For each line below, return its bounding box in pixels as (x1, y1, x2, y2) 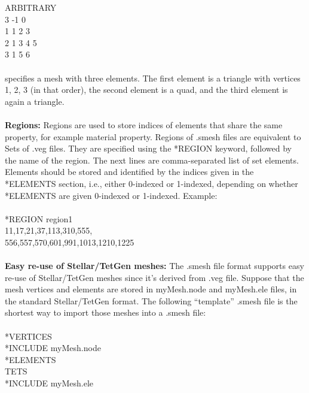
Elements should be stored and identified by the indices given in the (5, 165, 254, 178)
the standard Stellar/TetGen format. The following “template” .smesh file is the (5, 294, 298, 307)
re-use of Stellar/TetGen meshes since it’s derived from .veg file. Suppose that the (5, 271, 304, 283)
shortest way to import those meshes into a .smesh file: (5, 306, 206, 319)
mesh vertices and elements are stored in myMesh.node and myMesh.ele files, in (5, 283, 297, 295)
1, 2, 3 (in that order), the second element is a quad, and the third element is (5, 83, 288, 96)
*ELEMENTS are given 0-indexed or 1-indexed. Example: (5, 189, 218, 201)
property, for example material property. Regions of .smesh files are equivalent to (5, 130, 301, 143)
